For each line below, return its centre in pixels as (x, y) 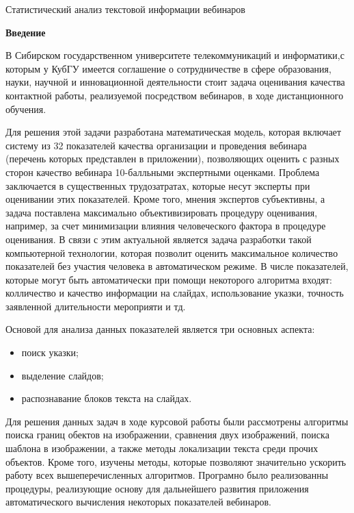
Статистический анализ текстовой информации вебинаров (125, 9)
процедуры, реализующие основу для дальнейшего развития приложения (157, 488)
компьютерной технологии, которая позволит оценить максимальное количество (172, 252)
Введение (26, 32)
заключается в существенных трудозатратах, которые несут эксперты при (158, 185)
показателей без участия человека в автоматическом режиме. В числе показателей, (177, 266)
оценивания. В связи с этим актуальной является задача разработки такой (159, 239)
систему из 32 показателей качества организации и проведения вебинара (156, 145)
